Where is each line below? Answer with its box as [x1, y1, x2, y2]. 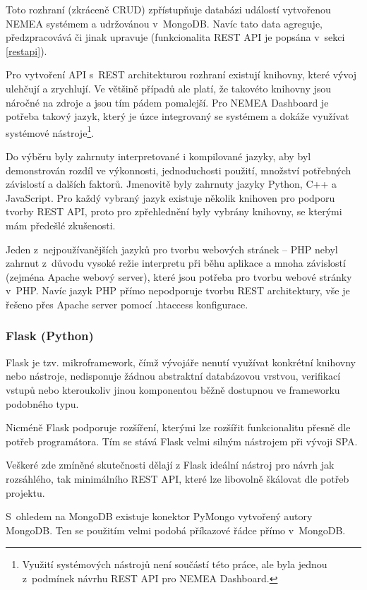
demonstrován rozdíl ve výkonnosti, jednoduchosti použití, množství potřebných [6, 162, 351, 177]
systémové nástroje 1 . [6, 123, 95, 140]
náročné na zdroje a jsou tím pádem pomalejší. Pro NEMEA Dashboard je [6, 95, 329, 109]
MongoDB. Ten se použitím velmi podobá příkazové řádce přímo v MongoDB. [6, 522, 346, 537]
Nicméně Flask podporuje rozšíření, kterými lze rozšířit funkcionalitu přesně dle [6, 420, 351, 435]
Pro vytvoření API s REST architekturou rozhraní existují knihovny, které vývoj [6, 67, 357, 82]
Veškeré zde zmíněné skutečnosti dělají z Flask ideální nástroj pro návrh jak [6, 457, 335, 472]
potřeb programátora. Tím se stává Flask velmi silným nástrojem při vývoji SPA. [6, 433, 358, 448]
